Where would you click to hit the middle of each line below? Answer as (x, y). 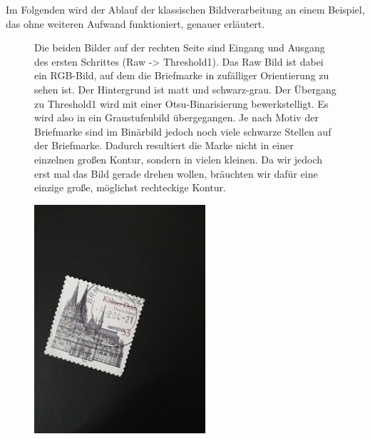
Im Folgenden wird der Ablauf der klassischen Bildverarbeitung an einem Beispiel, (185, 9)
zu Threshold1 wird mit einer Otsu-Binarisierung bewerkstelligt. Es (181, 103)
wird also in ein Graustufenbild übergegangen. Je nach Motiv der (176, 117)
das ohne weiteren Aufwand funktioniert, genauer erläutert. (135, 23)
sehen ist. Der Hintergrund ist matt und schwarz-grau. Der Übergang (185, 89)
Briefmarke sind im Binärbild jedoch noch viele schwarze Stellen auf (183, 131)
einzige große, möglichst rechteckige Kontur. (130, 187)
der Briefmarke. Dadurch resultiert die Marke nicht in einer (164, 145)
